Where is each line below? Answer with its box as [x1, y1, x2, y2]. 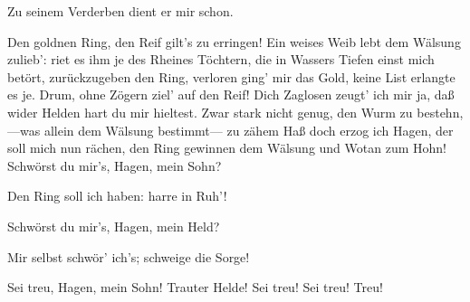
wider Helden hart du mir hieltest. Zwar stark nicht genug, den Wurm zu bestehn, [7, 102, 464, 121]
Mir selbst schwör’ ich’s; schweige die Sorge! [7, 247, 250, 266]
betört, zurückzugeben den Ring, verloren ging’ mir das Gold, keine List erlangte [7, 67, 456, 86]
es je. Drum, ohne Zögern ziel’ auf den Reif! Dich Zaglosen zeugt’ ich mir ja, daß [7, 85, 455, 104]
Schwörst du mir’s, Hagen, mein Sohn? [7, 156, 222, 175]
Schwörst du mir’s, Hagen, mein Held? [7, 216, 220, 235]
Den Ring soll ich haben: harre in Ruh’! [7, 186, 227, 205]
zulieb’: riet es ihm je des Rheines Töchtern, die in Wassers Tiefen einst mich [7, 50, 435, 69]
